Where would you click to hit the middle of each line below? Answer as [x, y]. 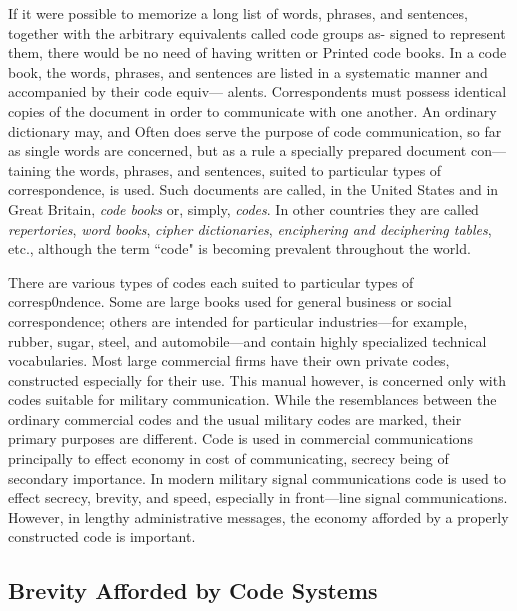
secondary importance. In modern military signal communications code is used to [257, 477]
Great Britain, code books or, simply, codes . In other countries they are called [243, 208]
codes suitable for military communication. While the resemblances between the [252, 399]
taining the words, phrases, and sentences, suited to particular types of [225, 169]
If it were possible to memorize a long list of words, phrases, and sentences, [238, 13]
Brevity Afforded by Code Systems [193, 590]
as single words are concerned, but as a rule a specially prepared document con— [257, 150]
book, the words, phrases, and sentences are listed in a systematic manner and [248, 71]
